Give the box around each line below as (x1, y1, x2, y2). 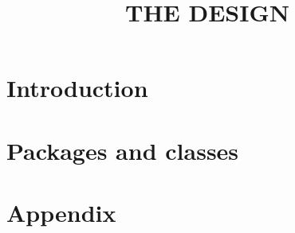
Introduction (6, 72, 148, 104)
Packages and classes (6, 134, 239, 166)
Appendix (6, 196, 116, 229)
